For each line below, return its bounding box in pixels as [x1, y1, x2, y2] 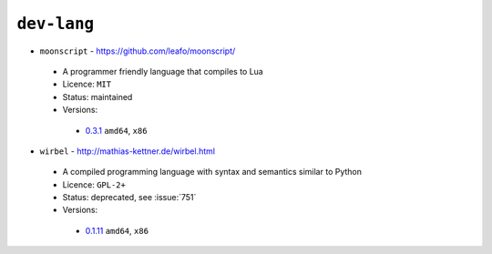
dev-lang [16, 14, 95, 34]
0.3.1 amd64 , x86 [85, 125, 148, 136]
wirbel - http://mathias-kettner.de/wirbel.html [39, 146, 216, 157]
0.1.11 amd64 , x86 [85, 225, 149, 236]
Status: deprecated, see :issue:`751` [62, 192, 197, 203]
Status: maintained [62, 91, 133, 102]
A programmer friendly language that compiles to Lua [62, 66, 263, 76]
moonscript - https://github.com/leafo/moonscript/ [39, 46, 236, 56]
